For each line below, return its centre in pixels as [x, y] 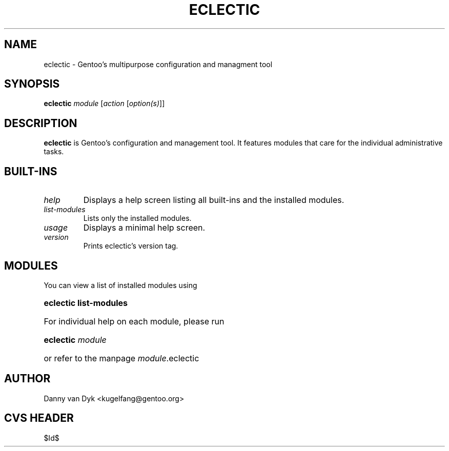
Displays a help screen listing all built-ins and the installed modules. [214, 200]
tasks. [54, 152]
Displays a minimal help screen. [144, 228]
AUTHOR [27, 379]
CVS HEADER [39, 418]
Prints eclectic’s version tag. [131, 246]
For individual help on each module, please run [134, 321]
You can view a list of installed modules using [120, 285]
